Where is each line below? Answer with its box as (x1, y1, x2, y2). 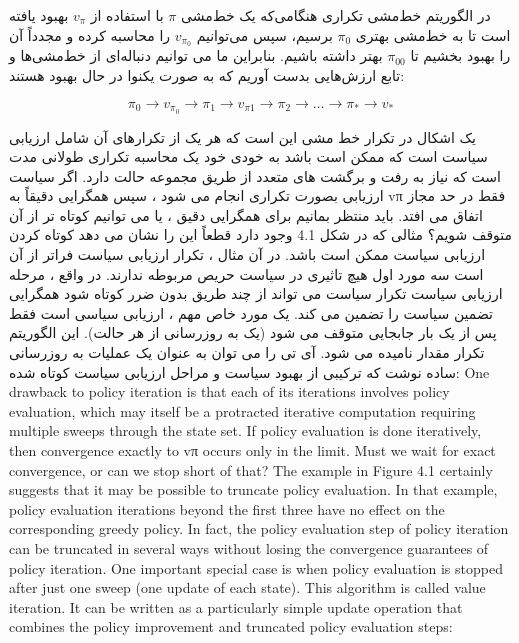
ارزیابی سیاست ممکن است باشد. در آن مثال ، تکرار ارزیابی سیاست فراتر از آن (9, 244, 486, 265)
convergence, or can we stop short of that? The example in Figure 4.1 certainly (9, 459, 493, 480)
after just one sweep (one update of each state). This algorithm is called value (9, 577, 486, 598)
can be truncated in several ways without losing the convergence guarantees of (9, 537, 489, 558)
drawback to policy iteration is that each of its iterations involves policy (9, 381, 450, 402)
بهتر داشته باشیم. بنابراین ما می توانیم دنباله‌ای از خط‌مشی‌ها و (9, 45, 383, 66)
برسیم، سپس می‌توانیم (196, 24, 333, 45)
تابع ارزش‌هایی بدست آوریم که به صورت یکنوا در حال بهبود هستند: (9, 65, 405, 86)
